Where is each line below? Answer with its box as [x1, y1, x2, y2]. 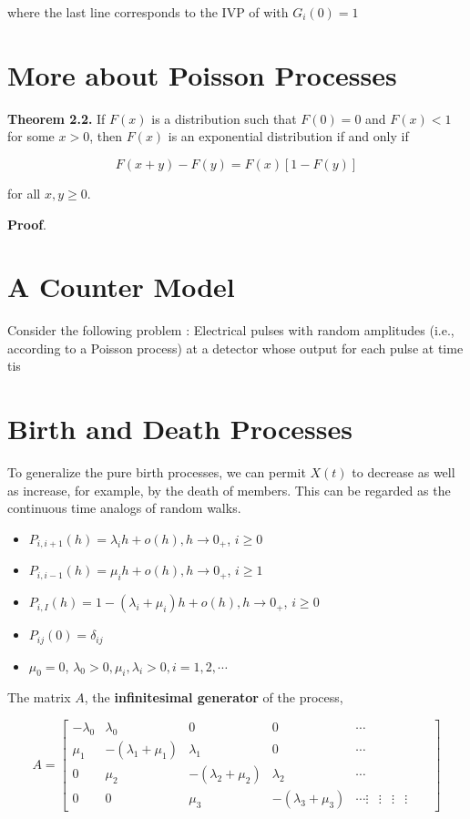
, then [89, 127, 122, 146]
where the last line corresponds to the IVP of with [7, 3, 289, 21]
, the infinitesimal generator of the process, [84, 688, 343, 707]
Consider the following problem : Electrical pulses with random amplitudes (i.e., [7, 321, 455, 340]
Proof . [7, 214, 47, 233]
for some [7, 127, 55, 146]
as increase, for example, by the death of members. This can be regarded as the [7, 480, 451, 499]
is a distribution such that [151, 108, 297, 128]
